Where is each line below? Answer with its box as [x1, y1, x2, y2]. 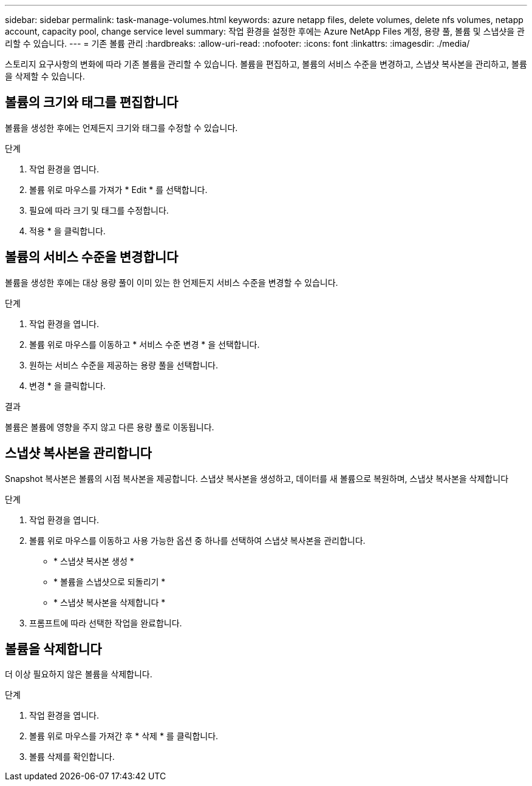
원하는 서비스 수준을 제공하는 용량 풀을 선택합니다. [29, 359, 219, 370]
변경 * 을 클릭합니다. [29, 380, 106, 391]
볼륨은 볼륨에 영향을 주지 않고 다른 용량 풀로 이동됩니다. [5, 421, 214, 432]
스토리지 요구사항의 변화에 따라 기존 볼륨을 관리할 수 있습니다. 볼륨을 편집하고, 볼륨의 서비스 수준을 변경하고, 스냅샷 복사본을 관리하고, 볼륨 [5, 59, 527, 69]
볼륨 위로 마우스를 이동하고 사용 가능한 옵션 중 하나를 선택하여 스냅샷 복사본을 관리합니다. [29, 535, 366, 546]
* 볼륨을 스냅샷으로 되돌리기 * [53, 576, 166, 587]
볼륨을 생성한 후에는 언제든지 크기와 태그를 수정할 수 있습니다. [5, 122, 238, 133]
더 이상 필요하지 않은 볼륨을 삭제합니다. [5, 669, 152, 680]
